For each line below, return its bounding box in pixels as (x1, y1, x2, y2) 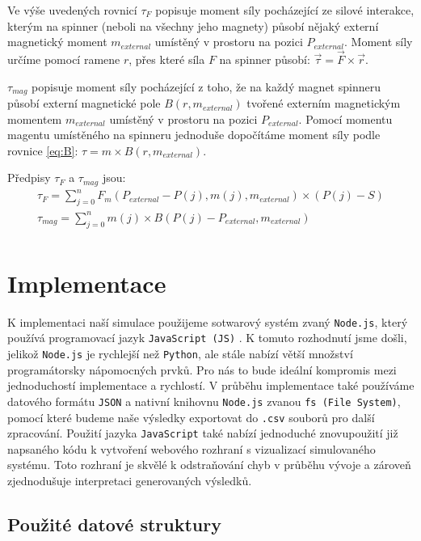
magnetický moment (7, 33, 107, 50)
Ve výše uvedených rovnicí (7, 2, 137, 18)
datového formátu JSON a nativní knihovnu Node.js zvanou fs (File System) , (7, 392, 401, 409)
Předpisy (7, 169, 51, 186)
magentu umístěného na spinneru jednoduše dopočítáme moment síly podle (7, 126, 381, 143)
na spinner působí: (219, 51, 310, 67)
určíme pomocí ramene (7, 51, 120, 67)
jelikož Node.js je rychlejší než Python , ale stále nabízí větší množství (7, 345, 353, 361)
